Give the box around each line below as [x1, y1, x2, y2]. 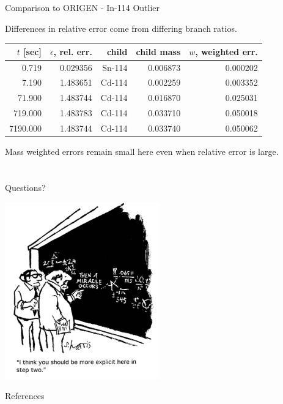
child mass [136, 45, 181, 58]
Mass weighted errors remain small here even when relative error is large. [5, 145, 279, 157]
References [5, 389, 45, 402]
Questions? [5, 181, 46, 193]
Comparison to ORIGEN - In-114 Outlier [5, 1, 160, 13]
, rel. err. [53, 45, 92, 58]
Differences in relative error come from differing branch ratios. [5, 21, 237, 34]
